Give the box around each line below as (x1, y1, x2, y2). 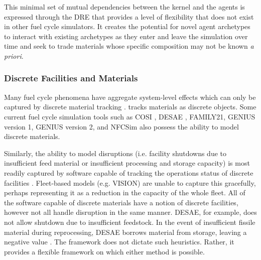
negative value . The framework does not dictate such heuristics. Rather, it (4, 236, 234, 247)
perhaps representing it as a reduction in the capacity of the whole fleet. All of (4, 187, 245, 198)
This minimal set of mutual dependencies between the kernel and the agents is (4, 2, 245, 12)
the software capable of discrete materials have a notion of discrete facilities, (4, 197, 238, 207)
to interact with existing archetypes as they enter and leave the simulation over (4, 31, 248, 41)
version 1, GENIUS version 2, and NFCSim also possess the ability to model (4, 121, 239, 132)
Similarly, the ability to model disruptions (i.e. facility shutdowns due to (4, 148, 227, 158)
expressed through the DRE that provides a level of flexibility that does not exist (4, 11, 254, 22)
